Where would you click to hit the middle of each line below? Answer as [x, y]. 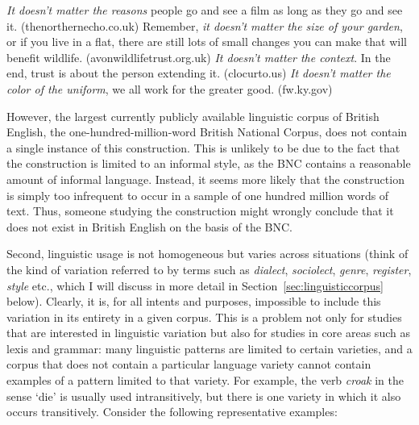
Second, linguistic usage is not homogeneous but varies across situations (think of [207, 254]
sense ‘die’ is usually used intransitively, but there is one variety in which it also [204, 396]
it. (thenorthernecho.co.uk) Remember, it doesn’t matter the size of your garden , [205, 25]
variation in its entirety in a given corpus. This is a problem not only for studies [204, 317]
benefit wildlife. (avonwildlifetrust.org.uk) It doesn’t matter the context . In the [199, 57]
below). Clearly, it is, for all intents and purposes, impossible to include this [194, 301]
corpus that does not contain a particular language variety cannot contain [189, 364]
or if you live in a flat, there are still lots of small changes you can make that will [207, 42]
